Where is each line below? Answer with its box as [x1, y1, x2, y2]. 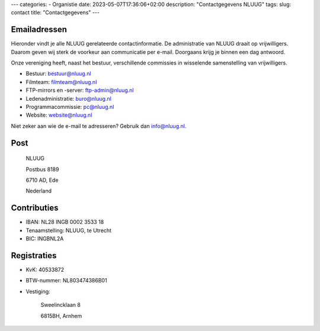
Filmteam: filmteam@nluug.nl [25, 78, 97, 85]
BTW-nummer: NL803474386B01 [25, 277, 107, 284]
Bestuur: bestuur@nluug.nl [25, 70, 91, 77]
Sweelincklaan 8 [40, 301, 81, 308]
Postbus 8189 [25, 166, 59, 173]
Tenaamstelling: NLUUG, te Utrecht [25, 227, 112, 234]
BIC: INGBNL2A [25, 235, 64, 242]
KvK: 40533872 [25, 266, 65, 273]
